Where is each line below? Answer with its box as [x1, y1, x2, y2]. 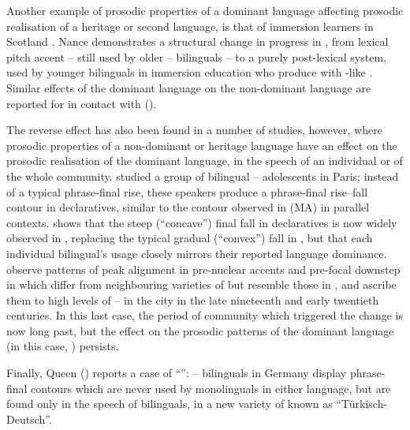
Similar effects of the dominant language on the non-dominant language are [6, 79, 371, 95]
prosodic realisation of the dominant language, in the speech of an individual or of [6, 152, 403, 169]
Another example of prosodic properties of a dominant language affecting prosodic [6, 2, 404, 18]
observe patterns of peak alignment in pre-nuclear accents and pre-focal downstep [6, 260, 401, 277]
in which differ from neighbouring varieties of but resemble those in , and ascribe [6, 276, 397, 293]
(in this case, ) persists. [6, 338, 119, 354]
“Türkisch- [336, 395, 388, 412]
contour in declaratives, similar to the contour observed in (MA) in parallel [6, 199, 370, 215]
